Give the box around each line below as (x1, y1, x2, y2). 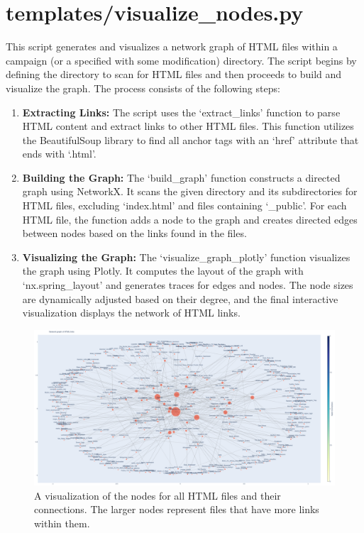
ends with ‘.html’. (22, 146, 96, 161)
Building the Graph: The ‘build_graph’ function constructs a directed (22, 170, 341, 185)
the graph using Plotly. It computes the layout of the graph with (22, 263, 304, 278)
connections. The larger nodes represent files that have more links (34, 502, 319, 517)
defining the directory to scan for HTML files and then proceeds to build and (6, 67, 342, 82)
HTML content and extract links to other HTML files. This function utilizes (22, 119, 354, 133)
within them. (34, 516, 90, 531)
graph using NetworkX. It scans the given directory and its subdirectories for (22, 184, 358, 199)
